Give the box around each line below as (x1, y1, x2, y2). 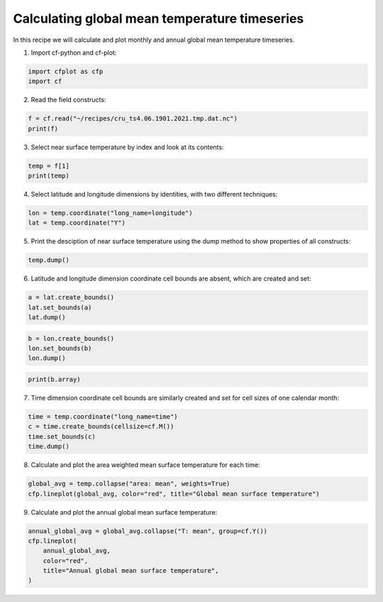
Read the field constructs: (30, 96, 106, 104)
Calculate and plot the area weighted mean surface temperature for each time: (30, 461, 260, 469)
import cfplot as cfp (28, 67, 104, 75)
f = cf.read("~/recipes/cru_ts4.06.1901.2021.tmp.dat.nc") (28, 114, 238, 123)
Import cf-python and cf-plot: (30, 48, 117, 57)
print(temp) (28, 172, 70, 180)
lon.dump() (28, 354, 66, 362)
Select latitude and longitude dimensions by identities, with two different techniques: (30, 190, 278, 199)
